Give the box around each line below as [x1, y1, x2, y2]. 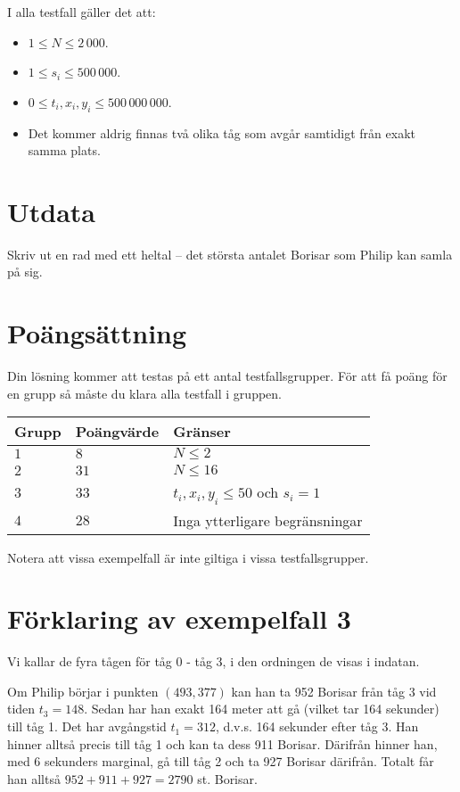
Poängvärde [75, 421, 160, 442]
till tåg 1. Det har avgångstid [7, 717, 167, 736]
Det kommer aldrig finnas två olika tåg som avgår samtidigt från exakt [28, 123, 415, 142]
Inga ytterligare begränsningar [173, 509, 363, 531]
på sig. [7, 262, 43, 281]
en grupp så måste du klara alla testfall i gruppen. [7, 384, 282, 402]
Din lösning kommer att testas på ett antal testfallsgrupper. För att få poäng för [7, 367, 448, 385]
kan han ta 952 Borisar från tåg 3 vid [231, 681, 437, 700]
